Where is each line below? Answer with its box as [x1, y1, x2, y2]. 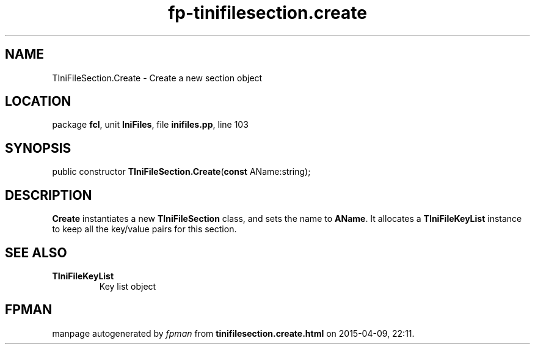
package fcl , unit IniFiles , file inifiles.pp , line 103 [52, 119, 249, 130]
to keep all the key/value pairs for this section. [52, 224, 237, 235]
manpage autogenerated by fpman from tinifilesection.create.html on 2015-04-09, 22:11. [52, 328, 415, 339]
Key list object [99, 281, 156, 292]
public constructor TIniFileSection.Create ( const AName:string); [52, 166, 311, 177]
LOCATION [5, 94, 71, 109]
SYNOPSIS [5, 140, 71, 156]
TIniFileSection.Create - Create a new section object [52, 72, 263, 83]
